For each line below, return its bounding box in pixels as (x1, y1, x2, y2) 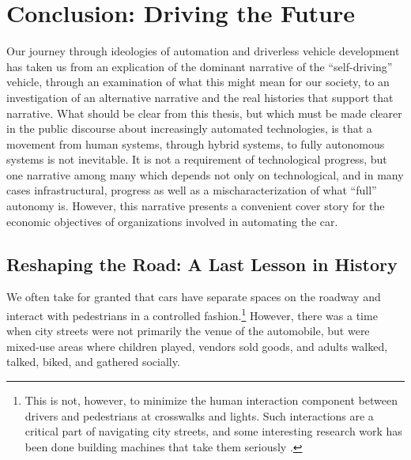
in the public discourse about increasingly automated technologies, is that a (6, 120, 372, 137)
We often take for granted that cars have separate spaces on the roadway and (6, 288, 381, 305)
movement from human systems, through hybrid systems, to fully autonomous (6, 135, 385, 152)
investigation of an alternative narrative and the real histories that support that (6, 89, 394, 105)
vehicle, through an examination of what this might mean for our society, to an (6, 74, 390, 90)
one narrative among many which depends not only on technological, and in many (6, 166, 404, 183)
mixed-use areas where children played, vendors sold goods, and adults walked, (6, 337, 388, 354)
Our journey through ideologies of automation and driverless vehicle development (6, 43, 400, 59)
